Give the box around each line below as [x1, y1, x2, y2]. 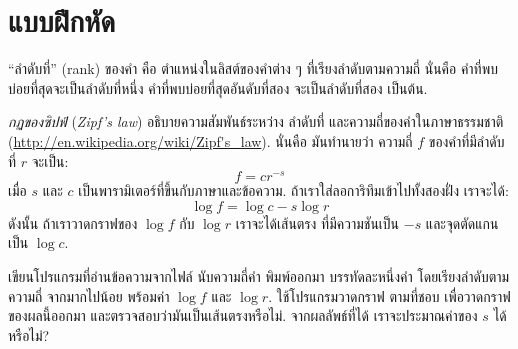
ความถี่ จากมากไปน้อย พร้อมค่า [8, 285, 170, 306]
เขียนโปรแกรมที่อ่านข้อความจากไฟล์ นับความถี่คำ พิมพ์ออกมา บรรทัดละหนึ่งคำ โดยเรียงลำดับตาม [8, 265, 510, 286]
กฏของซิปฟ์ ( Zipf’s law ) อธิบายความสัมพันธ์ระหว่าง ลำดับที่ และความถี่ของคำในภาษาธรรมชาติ [8, 111, 504, 132]
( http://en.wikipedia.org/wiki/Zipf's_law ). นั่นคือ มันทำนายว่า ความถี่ [8, 130, 413, 151]
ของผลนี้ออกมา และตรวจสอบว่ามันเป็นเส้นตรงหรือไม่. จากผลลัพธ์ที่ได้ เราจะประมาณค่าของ [8, 305, 478, 326]
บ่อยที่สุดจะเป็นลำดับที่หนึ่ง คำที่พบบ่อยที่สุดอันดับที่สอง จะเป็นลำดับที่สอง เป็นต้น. [8, 77, 428, 98]
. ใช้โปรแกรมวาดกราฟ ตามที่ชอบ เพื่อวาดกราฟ [268, 285, 511, 306]
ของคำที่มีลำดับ [428, 130, 505, 151]
